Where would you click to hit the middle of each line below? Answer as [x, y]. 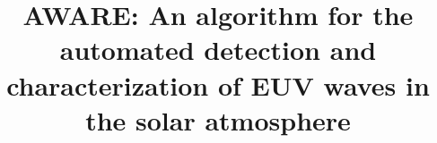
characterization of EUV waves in [218, 84]
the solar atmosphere [218, 119]
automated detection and [218, 50]
